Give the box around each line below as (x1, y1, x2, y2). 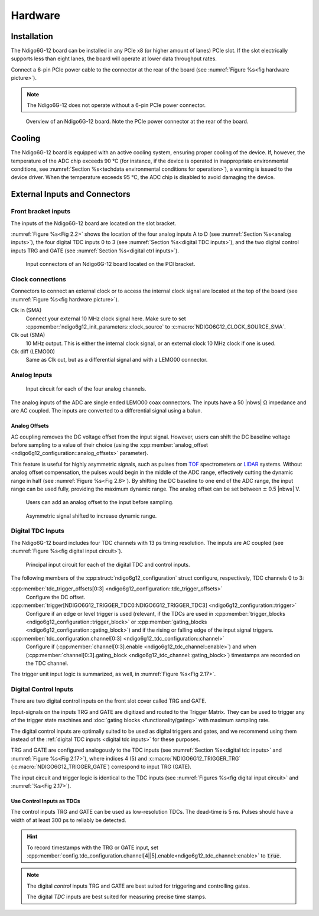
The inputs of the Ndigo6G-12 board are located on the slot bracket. (11, 219, 177, 227)
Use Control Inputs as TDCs (11, 797, 80, 804)
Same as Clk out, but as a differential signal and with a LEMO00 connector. (25, 356, 208, 363)
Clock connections (11, 275, 66, 283)
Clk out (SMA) (11, 332, 45, 339)
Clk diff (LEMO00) (11, 348, 56, 355)
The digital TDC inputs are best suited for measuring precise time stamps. (27, 893, 207, 901)
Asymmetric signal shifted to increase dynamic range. (25, 512, 157, 519)
